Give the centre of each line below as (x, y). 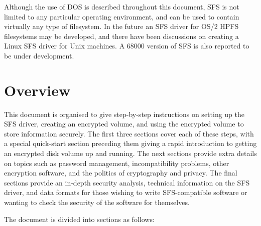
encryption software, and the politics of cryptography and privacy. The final (121, 173)
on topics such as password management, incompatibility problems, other (117, 163)
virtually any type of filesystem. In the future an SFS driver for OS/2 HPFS (121, 26)
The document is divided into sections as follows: (79, 219)
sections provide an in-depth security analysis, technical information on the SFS (127, 182)
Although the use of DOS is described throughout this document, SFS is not (122, 6)
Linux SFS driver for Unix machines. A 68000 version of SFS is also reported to (127, 46)
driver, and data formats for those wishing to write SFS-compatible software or (126, 192)
